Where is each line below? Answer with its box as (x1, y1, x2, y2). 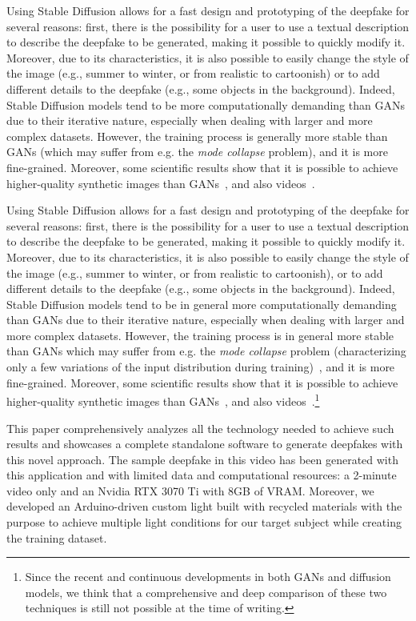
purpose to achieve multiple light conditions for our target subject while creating (6, 514, 402, 531)
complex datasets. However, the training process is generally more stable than (6, 127, 388, 144)
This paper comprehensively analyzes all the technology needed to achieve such (6, 419, 394, 436)
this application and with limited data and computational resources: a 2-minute (6, 467, 397, 483)
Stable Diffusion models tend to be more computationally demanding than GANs (6, 96, 405, 113)
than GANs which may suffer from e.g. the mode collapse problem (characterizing (6, 343, 406, 359)
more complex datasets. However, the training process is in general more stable (6, 327, 394, 343)
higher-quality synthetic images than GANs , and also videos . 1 (6, 391, 320, 409)
